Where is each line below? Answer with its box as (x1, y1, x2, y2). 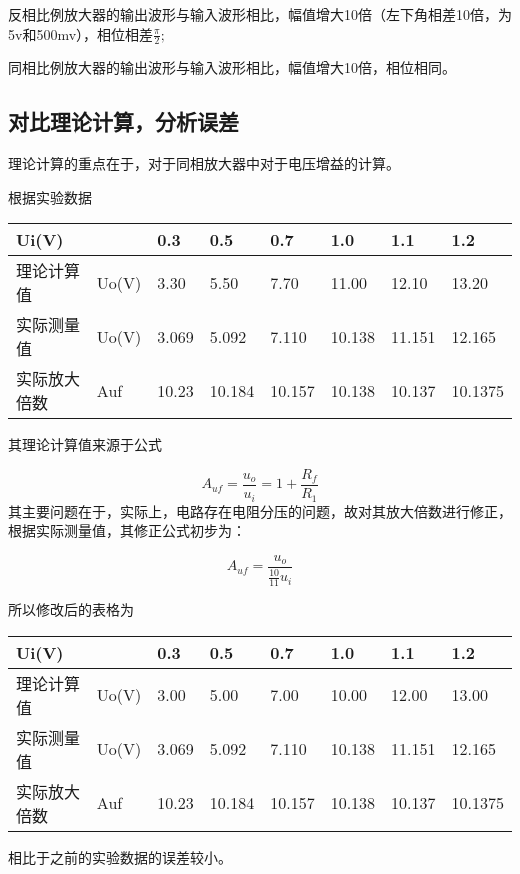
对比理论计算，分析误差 (8, 106, 239, 137)
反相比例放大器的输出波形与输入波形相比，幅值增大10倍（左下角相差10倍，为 (8, 4, 512, 24)
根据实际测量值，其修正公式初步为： (8, 520, 246, 541)
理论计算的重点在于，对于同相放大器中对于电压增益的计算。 (8, 153, 400, 174)
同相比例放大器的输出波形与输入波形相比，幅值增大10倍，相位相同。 (8, 57, 456, 78)
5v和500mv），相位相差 (8, 23, 154, 44)
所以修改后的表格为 (8, 598, 134, 619)
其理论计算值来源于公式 (8, 434, 162, 455)
